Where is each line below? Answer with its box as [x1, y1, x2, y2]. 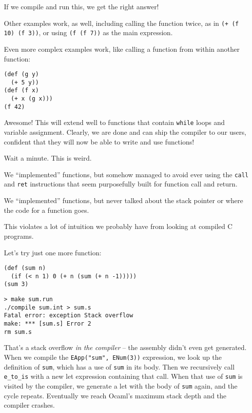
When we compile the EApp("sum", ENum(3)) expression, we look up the [4, 351, 222, 362]
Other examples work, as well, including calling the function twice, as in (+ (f [4, 18, 239, 28]
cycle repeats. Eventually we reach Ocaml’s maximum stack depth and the [4, 390, 227, 400]
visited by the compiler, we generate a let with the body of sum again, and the [4, 380, 237, 391]
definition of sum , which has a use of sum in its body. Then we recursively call [4, 361, 235, 372]
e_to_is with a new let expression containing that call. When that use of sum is [4, 371, 243, 381]
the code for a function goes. [4, 205, 89, 215]
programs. [4, 230, 34, 241]
